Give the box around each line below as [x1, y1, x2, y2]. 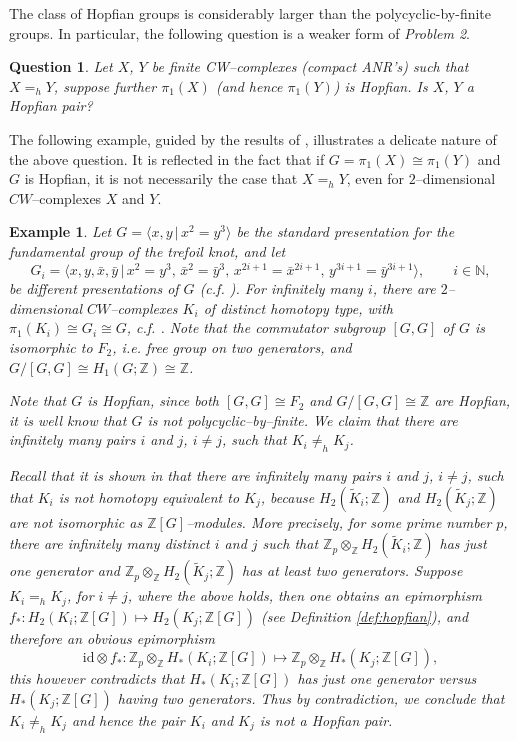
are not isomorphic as [9, 511, 143, 532]
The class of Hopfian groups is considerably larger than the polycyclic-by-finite [9, 3, 492, 23]
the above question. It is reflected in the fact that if [9, 148, 325, 169]
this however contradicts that [9, 668, 185, 689]
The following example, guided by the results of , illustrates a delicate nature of [9, 128, 497, 149]
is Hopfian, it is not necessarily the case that [24, 168, 298, 189]
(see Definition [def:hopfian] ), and [261, 605, 469, 626]
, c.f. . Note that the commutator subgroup [126, 317, 386, 338]
